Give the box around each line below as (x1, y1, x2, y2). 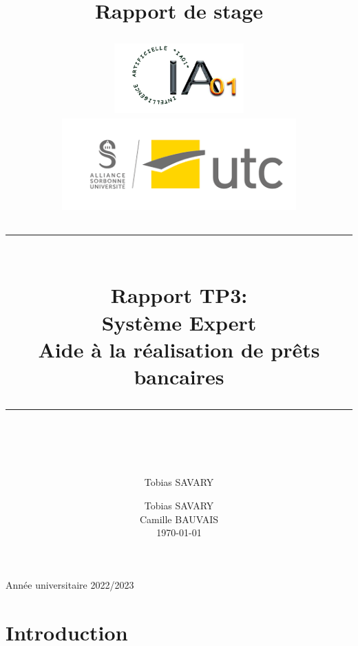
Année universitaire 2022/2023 (6, 577, 134, 591)
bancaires (134, 362, 224, 390)
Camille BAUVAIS (139, 511, 219, 526)
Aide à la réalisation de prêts (38, 335, 320, 363)
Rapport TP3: (110, 281, 248, 309)
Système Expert (101, 308, 257, 336)
